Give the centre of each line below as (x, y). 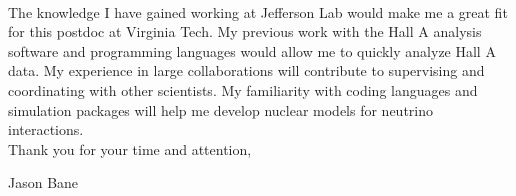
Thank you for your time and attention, (130, 148)
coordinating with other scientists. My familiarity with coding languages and (243, 89)
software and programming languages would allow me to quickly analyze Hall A (252, 50)
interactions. (46, 129)
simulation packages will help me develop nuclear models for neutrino (221, 109)
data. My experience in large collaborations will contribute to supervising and (246, 70)
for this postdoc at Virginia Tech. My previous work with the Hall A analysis (245, 31)
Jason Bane (43, 182)
